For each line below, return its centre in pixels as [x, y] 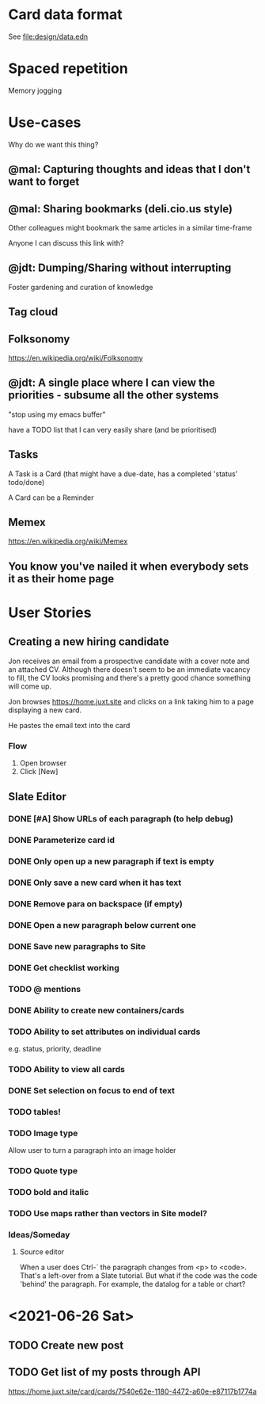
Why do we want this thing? [53, 144]
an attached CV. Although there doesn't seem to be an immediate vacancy [129, 669]
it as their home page [61, 579]
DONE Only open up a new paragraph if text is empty [112, 861]
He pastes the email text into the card [69, 725]
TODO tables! [35, 1112]
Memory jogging [35, 90]
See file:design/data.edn [48, 36]
